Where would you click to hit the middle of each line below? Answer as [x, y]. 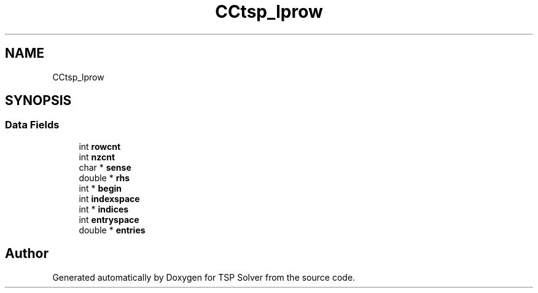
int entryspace [109, 219]
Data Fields [32, 125]
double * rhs [104, 178]
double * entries [112, 230]
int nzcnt [97, 157]
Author [27, 254]
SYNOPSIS [38, 101]
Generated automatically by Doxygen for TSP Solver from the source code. [204, 277]
